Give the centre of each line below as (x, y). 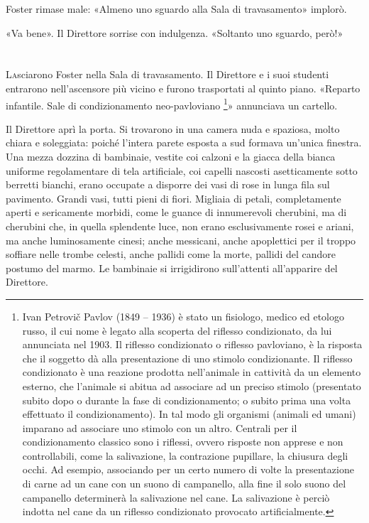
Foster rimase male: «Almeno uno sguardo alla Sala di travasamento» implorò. (176, 9)
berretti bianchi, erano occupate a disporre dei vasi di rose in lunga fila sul (168, 184)
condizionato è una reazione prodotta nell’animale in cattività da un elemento (192, 372)
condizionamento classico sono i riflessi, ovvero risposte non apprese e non (183, 442)
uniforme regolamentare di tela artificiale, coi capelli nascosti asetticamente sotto (182, 170)
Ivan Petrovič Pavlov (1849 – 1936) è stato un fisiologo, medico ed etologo (183, 316)
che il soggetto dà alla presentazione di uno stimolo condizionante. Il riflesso (187, 358)
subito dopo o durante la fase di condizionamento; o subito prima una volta (187, 400)
